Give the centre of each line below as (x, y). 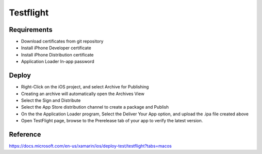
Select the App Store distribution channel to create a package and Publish (95, 107)
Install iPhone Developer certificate (56, 48)
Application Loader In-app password (58, 62)
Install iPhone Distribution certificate (57, 55)
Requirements (31, 30)
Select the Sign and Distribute (51, 100)
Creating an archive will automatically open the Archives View (83, 94)
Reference (25, 134)
